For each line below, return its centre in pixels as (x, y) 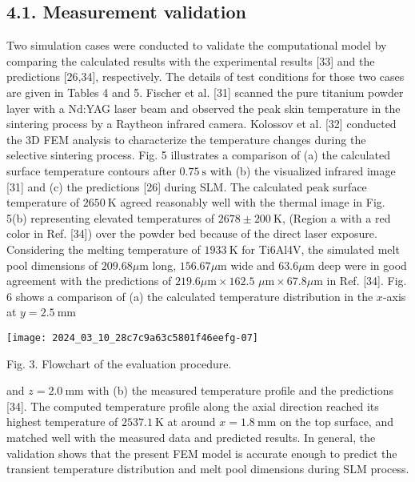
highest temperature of (62, 422)
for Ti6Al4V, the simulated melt (321, 249)
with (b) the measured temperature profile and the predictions (241, 390)
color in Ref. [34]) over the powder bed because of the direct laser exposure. (192, 233)
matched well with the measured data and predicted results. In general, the (191, 437)
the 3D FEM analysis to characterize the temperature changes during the (186, 139)
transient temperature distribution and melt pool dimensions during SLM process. (208, 469)
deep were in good (363, 265)
